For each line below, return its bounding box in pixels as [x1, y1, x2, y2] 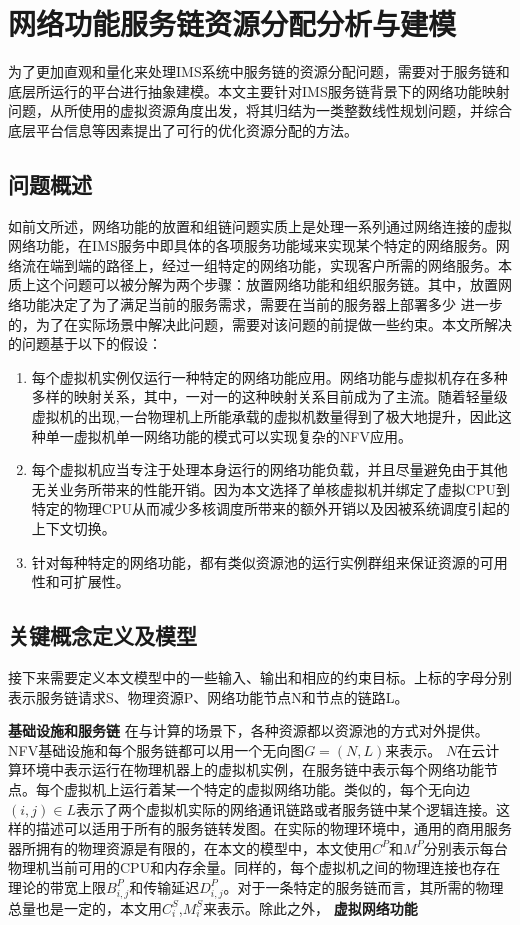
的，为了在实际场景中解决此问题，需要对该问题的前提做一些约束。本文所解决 [8, 313, 512, 334]
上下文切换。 [31, 518, 116, 539]
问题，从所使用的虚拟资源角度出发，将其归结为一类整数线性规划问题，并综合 [8, 100, 512, 121]
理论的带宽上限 [8, 876, 106, 897]
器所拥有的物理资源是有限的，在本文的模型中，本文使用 [8, 837, 372, 858]
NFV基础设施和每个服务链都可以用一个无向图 [8, 739, 305, 760]
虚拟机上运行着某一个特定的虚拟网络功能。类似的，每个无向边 [63, 778, 470, 799]
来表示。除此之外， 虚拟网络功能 [203, 897, 418, 918]
